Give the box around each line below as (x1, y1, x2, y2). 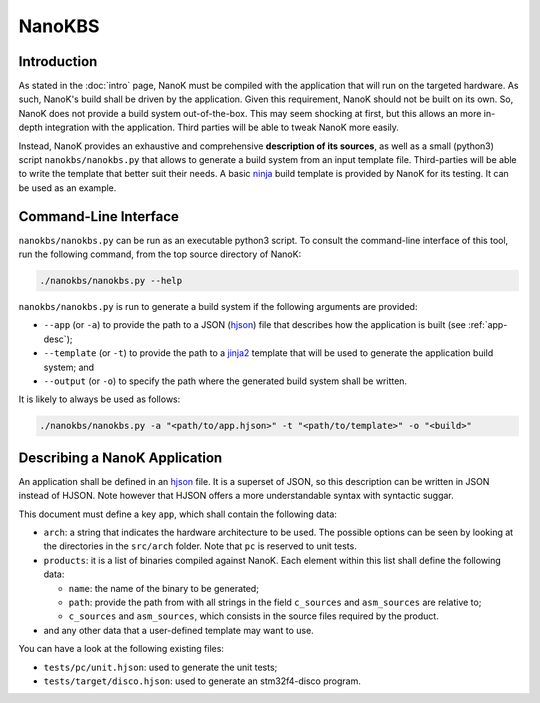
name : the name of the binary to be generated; (68, 582, 260, 594)
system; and (43, 361, 95, 373)
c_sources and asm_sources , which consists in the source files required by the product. (68, 610, 439, 622)
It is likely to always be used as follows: (18, 393, 181, 405)
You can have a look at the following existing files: (18, 643, 225, 655)
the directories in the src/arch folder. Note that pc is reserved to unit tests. (43, 540, 357, 552)
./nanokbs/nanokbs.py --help (39, 275, 183, 287)
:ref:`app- (468, 319, 508, 331)
